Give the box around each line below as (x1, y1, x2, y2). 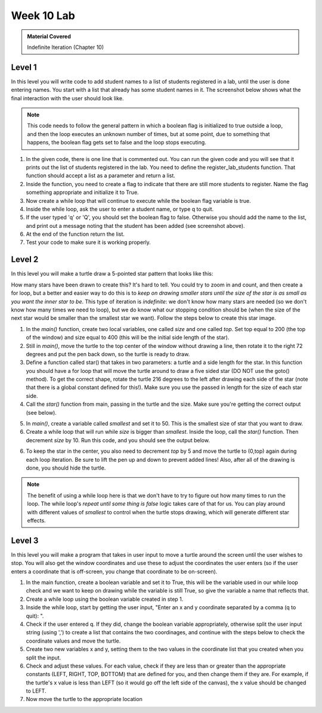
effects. (27, 517, 46, 524)
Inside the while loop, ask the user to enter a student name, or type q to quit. (26, 205, 214, 212)
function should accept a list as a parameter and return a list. (26, 172, 176, 179)
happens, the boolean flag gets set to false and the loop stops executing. (27, 139, 207, 146)
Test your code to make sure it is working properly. (26, 239, 151, 246)
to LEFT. (26, 687, 47, 695)
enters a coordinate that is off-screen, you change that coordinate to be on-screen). (11, 567, 218, 575)
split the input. (26, 654, 61, 661)
